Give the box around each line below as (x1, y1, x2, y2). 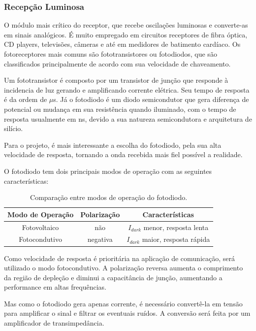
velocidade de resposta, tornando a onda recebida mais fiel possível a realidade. (4, 149, 243, 160)
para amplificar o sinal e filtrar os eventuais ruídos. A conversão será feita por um (4, 308, 251, 318)
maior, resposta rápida (142, 234, 210, 244)
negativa (87, 234, 113, 244)
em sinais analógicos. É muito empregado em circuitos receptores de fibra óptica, (4, 29, 248, 39)
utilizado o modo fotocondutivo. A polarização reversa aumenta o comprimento (4, 263, 243, 273)
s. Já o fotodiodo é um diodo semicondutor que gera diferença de (53, 94, 249, 104)
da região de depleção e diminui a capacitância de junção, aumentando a (4, 272, 223, 282)
